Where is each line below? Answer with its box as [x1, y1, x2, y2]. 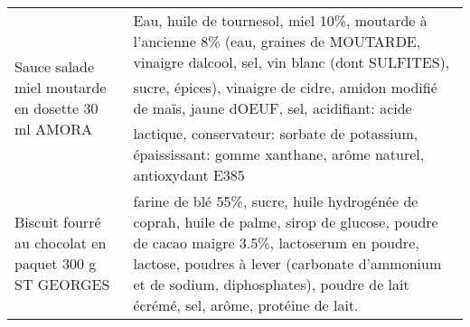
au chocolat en [14, 232, 107, 253]
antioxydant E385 [133, 164, 245, 185]
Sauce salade [14, 56, 95, 77]
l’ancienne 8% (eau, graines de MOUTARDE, [133, 31, 421, 51]
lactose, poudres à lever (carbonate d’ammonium [133, 253, 442, 274]
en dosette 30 [14, 98, 99, 118]
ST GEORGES [14, 274, 110, 294]
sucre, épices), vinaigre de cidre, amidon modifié [133, 77, 437, 98]
